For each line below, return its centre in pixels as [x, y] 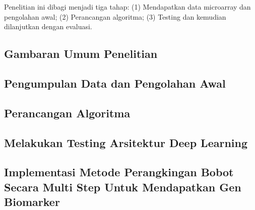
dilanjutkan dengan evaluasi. [48, 26]
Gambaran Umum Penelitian [81, 54]
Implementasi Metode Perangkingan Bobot [119, 172]
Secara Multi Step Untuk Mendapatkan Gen [123, 187]
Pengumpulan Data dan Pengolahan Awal [115, 83]
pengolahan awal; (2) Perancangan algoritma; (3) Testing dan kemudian [115, 16]
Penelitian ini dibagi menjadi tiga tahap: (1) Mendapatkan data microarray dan [127, 7]
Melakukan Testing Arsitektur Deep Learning [126, 142]
